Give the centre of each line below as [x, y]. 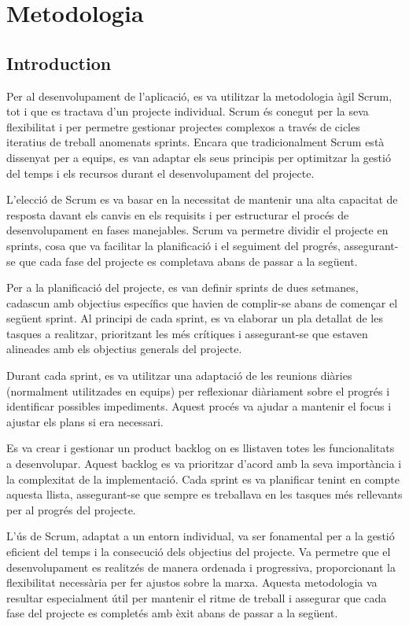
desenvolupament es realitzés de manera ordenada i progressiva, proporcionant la [201, 567]
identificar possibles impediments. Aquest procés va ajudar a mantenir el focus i [199, 406]
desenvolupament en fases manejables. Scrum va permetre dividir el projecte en [197, 230]
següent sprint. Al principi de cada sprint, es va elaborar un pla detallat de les [195, 318]
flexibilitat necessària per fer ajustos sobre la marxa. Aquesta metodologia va [192, 582]
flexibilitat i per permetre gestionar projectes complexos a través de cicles [183, 126]
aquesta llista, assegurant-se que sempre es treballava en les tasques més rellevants [204, 494]
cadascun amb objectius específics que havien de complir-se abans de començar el [202, 302]
